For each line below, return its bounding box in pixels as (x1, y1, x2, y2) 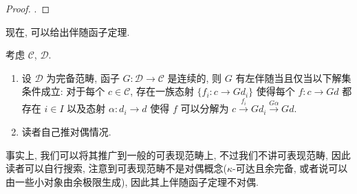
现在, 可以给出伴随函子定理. (6, 24, 130, 39)
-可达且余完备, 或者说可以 (232, 161, 348, 175)
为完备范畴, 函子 (46, 70, 120, 85)
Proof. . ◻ (6, 1, 50, 15)
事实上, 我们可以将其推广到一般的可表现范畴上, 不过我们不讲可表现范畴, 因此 (6, 147, 351, 162)
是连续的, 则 (167, 70, 222, 85)
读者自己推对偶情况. (21, 125, 111, 138)
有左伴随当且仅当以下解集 (235, 70, 351, 85)
